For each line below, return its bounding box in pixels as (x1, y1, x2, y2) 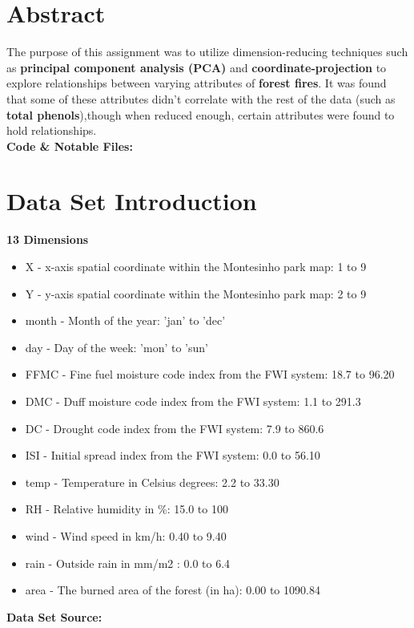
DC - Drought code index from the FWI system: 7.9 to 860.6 (25, 419, 324, 436)
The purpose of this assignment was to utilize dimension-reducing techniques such (6, 43, 408, 60)
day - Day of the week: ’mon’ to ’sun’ (25, 338, 208, 355)
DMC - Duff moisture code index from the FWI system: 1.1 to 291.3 (25, 392, 361, 409)
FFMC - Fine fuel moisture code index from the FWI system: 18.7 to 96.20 (25, 366, 395, 383)
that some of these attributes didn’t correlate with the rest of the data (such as (6, 90, 396, 107)
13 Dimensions (6, 231, 89, 248)
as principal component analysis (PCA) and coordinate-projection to (6, 59, 387, 75)
